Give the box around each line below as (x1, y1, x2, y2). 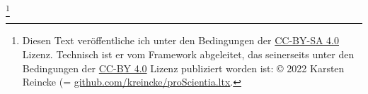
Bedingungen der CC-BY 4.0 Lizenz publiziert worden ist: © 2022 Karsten (22, 60, 345, 75)
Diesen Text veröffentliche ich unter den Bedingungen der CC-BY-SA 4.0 (22, 33, 339, 48)
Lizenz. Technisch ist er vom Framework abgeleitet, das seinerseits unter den (22, 46, 355, 61)
